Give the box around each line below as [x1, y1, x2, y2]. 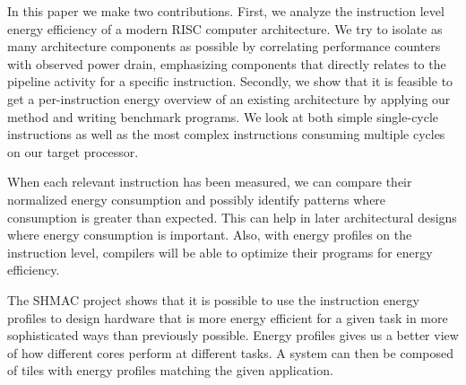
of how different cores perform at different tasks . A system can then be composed [7, 343, 453, 362]
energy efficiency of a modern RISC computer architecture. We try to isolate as [7, 19, 443, 38]
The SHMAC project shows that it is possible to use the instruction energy [7, 290, 419, 309]
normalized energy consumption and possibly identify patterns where [7, 189, 386, 208]
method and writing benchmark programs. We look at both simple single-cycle [7, 107, 439, 126]
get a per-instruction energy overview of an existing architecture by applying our [7, 89, 451, 108]
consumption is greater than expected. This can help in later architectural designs [7, 207, 457, 226]
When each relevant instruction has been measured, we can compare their [7, 172, 412, 191]
